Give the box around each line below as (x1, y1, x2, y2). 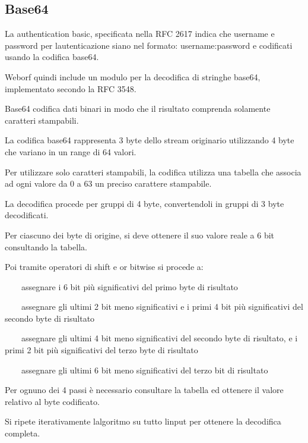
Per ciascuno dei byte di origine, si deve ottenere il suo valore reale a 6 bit (5, 228, 275, 241)
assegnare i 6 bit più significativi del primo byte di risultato (21, 280, 238, 293)
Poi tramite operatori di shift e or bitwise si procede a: (5, 260, 204, 273)
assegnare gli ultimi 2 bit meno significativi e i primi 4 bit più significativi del (21, 300, 303, 313)
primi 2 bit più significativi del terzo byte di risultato (5, 344, 198, 356)
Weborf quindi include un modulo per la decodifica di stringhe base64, (5, 70, 261, 83)
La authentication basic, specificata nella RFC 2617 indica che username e (5, 27, 275, 40)
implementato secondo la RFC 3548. (5, 82, 136, 95)
